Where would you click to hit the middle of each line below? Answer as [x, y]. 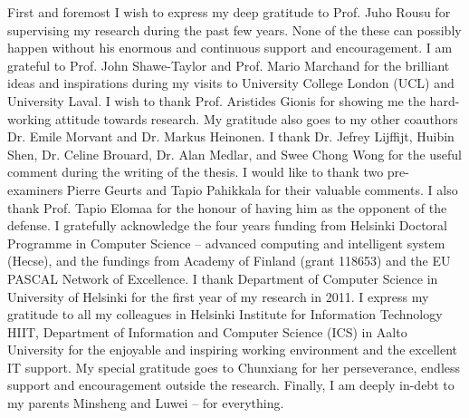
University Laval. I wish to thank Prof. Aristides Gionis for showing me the [216, 100]
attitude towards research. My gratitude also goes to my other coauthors [256, 118]
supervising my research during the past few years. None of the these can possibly [234, 29]
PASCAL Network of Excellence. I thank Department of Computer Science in [223, 278]
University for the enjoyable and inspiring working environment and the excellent [232, 350]
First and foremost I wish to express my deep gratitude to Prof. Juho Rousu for [229, 12]
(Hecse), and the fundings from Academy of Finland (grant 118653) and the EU [229, 261]
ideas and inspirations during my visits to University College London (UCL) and [231, 83]
